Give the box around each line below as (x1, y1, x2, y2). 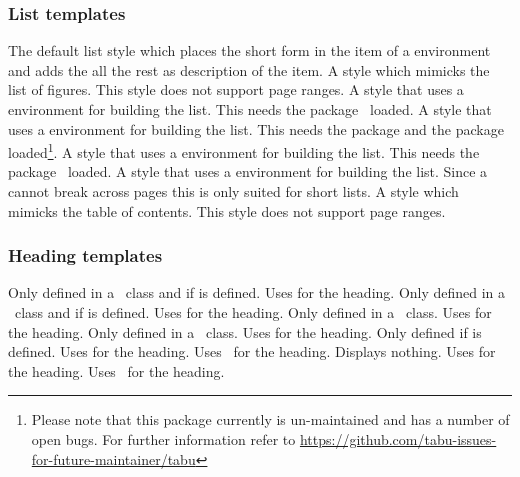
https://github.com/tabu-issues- (299, 429, 497, 449)
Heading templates (8, 243, 163, 268)
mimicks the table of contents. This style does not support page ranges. (8, 200, 446, 221)
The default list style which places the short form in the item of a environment (8, 40, 491, 61)
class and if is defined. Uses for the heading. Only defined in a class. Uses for (14, 302, 492, 323)
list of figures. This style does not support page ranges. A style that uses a (8, 79, 464, 100)
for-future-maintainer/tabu (31, 448, 196, 469)
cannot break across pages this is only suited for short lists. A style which (8, 181, 459, 202)
